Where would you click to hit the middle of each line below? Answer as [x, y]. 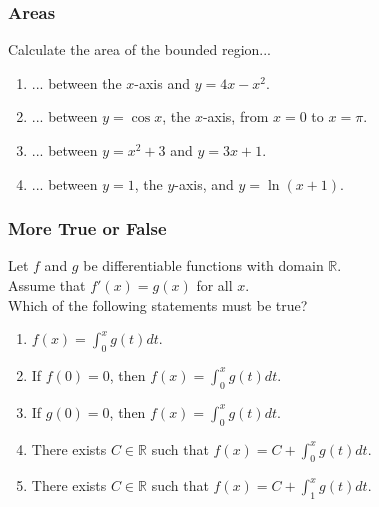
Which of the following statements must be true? [158, 304]
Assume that [47, 285]
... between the [76, 82]
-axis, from [235, 116]
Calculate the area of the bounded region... [139, 49]
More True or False [87, 228]
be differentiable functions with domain [203, 265]
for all [214, 285]
